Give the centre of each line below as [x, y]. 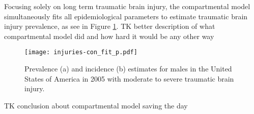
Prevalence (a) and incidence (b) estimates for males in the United [128, 69]
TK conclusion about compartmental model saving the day [96, 105]
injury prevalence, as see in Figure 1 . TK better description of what [110, 26]
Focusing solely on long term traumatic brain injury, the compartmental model [127, 6]
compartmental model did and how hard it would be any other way [109, 36]
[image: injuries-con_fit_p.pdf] [81, 52]
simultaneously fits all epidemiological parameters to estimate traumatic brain [126, 16]
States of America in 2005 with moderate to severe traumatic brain [129, 78]
